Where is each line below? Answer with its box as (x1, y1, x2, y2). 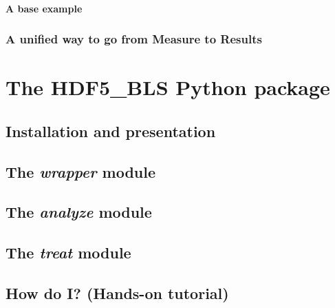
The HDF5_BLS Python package (6, 73, 330, 101)
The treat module (6, 242, 131, 263)
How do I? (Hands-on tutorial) (6, 282, 229, 303)
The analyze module (6, 201, 152, 223)
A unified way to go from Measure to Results (6, 30, 262, 48)
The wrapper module (6, 161, 155, 182)
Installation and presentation (6, 120, 216, 141)
